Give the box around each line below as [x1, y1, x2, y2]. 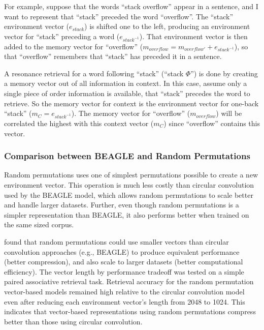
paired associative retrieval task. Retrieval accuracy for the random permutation [4, 276, 254, 287]
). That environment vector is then [139, 31, 248, 41]
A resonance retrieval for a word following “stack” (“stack [4, 68, 184, 78]
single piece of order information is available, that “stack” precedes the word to [4, 88, 250, 99]
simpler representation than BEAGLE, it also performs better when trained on [4, 209, 249, 220]
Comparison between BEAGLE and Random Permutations [4, 149, 250, 162]
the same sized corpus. [4, 219, 74, 230]
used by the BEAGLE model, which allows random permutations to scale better [4, 189, 253, 200]
